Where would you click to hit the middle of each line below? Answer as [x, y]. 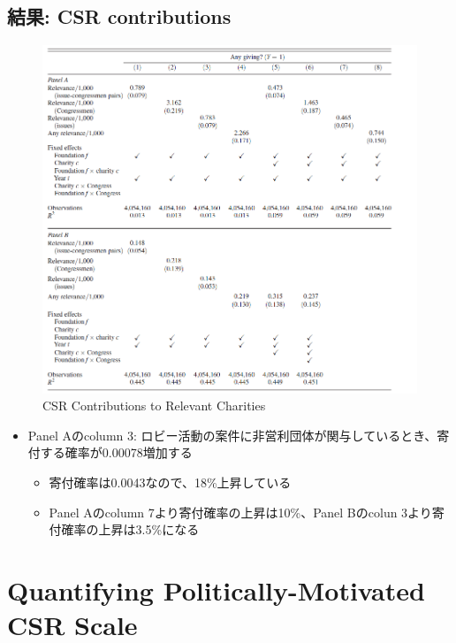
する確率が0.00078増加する [116, 452]
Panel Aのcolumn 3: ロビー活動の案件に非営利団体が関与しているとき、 [232, 435]
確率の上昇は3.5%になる [130, 529]
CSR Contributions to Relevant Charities [154, 406]
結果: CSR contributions [119, 16]
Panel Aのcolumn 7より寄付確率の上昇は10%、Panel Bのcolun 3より [240, 512]
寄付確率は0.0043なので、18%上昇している [170, 482]
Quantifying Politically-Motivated [216, 589]
